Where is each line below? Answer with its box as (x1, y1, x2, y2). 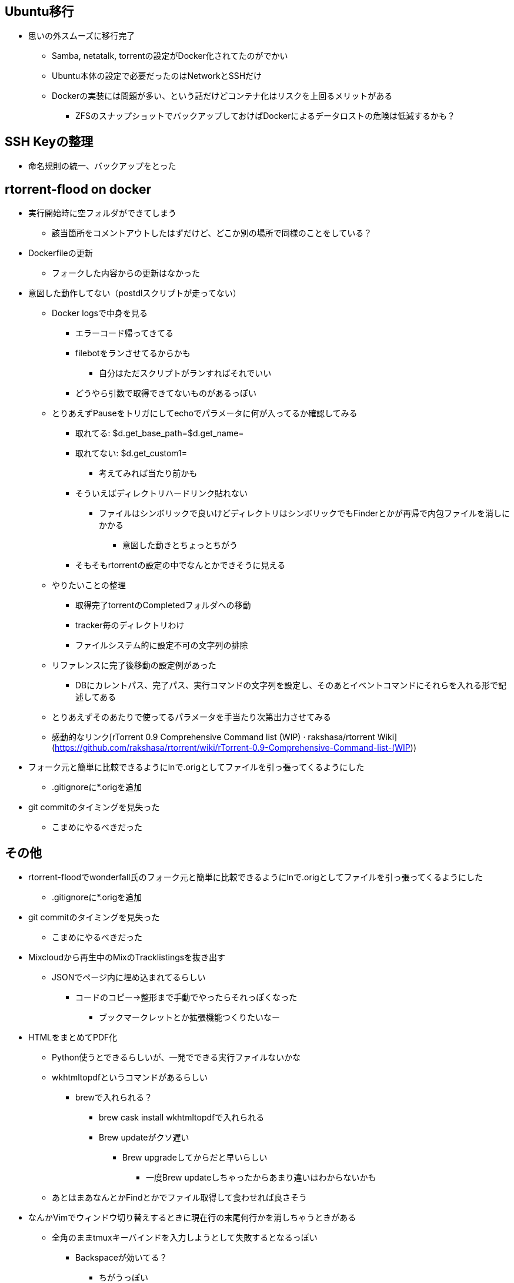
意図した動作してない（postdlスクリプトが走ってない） (28, 288, 241, 299)
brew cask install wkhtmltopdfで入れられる (99, 1112, 265, 1122)
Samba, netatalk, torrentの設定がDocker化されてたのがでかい (52, 51, 288, 61)
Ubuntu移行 (5, 4, 74, 19)
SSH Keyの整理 (5, 134, 94, 149)
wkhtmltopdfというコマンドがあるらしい (52, 1072, 208, 1082)
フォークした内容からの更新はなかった (52, 268, 200, 279)
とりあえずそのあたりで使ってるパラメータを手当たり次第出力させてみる (52, 712, 331, 722)
